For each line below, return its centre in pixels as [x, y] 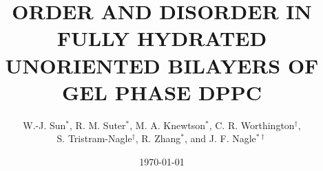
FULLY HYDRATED [162, 38]
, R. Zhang [158, 138]
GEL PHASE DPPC [162, 92]
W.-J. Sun [44, 125]
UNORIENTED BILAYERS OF [162, 65]
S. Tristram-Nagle [94, 138]
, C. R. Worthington [252, 125]
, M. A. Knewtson [168, 125]
